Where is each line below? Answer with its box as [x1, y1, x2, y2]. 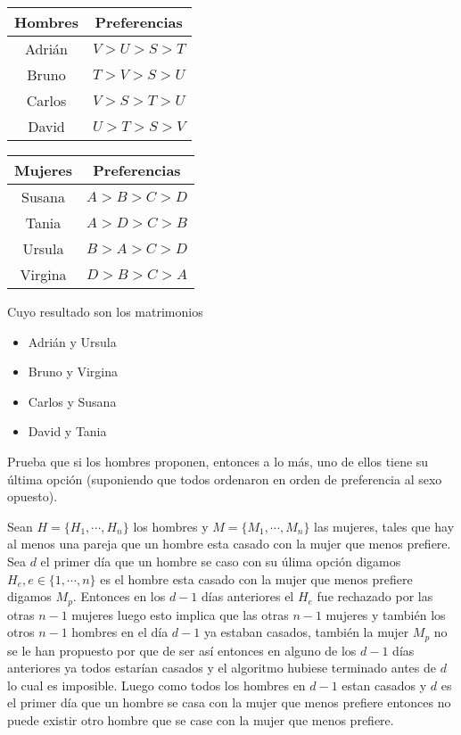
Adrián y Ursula [28, 332, 117, 351]
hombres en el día [71, 623, 169, 641]
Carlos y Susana [28, 392, 117, 410]
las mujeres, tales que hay [314, 516, 455, 535]
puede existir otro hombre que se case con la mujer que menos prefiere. [7, 711, 394, 729]
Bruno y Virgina [28, 362, 119, 381]
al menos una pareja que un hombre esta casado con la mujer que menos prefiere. [7, 534, 451, 553]
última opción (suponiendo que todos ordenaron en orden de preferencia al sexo [7, 469, 442, 488]
